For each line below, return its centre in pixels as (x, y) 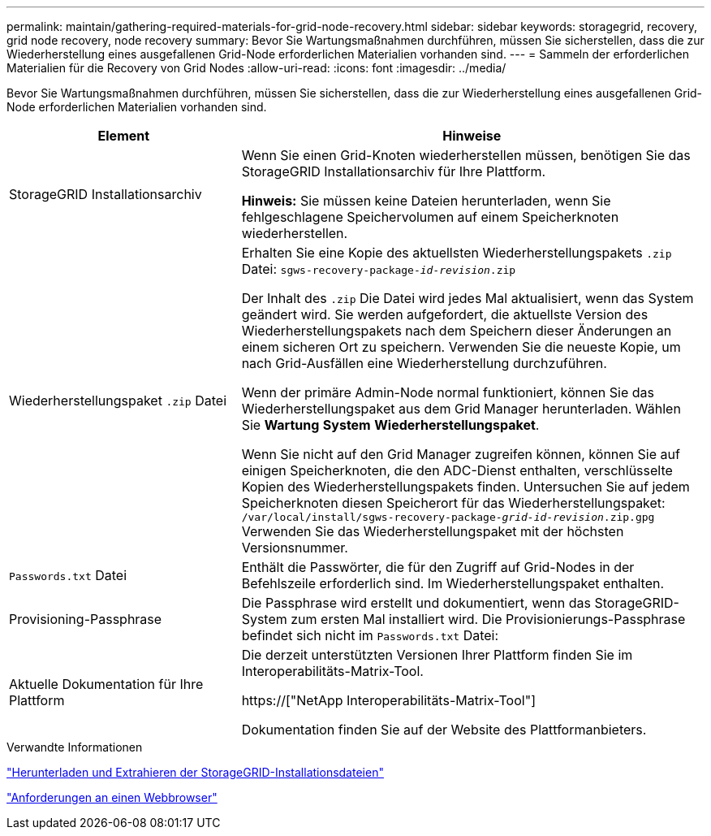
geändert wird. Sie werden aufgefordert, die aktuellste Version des (445, 314)
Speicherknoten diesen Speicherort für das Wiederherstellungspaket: (453, 503)
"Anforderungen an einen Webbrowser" (112, 797)
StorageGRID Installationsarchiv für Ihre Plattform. (394, 171)
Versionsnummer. (295, 548)
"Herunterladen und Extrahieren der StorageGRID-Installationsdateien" (195, 772)
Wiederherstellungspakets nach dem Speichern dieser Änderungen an (457, 331)
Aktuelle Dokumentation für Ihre (106, 684)
